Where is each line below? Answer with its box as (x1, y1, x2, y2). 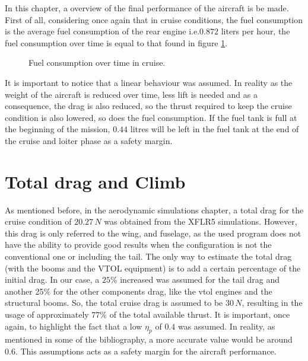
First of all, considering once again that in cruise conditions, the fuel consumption (5, 13, 303, 25)
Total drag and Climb (5, 169, 186, 193)
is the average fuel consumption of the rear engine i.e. (5, 25, 200, 37)
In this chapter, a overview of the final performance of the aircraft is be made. (5, 2, 289, 14)
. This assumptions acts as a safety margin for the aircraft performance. (15, 344, 277, 357)
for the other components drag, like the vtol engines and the (53, 285, 272, 297)
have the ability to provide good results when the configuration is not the (5, 238, 272, 251)
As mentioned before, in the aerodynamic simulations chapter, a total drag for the (5, 203, 304, 216)
